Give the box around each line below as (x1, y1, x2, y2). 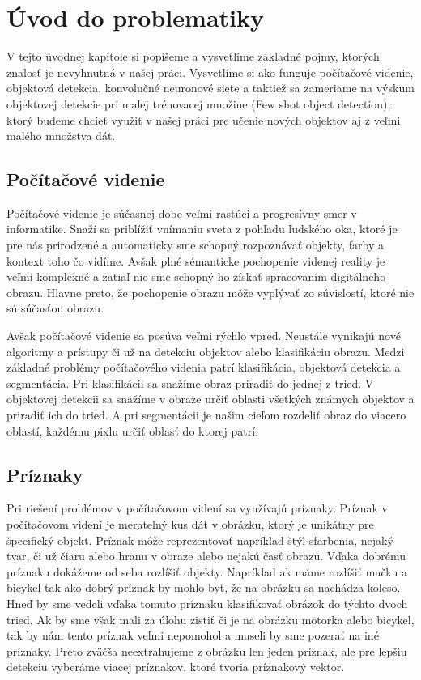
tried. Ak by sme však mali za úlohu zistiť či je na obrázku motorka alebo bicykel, (6, 610, 415, 627)
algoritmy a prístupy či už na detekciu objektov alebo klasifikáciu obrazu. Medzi (6, 342, 405, 359)
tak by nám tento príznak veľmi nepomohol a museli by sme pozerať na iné (6, 627, 379, 644)
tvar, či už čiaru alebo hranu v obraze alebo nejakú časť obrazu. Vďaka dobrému (6, 547, 406, 564)
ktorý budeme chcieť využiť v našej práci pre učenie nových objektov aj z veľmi (6, 111, 401, 128)
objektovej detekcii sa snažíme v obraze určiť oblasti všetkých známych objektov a (6, 390, 415, 407)
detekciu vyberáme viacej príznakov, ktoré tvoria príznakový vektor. (6, 658, 345, 675)
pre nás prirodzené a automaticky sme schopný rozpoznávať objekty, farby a (6, 236, 384, 253)
